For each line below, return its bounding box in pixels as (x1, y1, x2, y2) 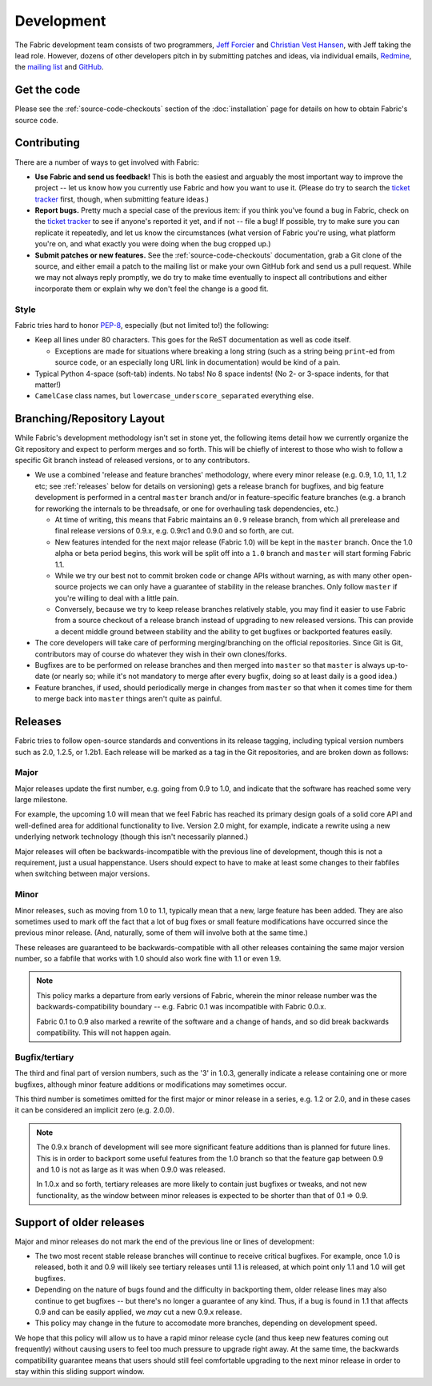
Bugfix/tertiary (14, 1052, 74, 1063)
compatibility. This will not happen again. (36, 1028, 171, 1037)
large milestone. (14, 795, 68, 805)
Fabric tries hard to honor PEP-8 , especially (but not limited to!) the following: (14, 320, 270, 330)
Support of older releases (14, 1216, 146, 1229)
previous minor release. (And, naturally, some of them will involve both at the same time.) (14, 928, 308, 937)
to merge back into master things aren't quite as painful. (34, 694, 222, 704)
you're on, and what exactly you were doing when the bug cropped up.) (34, 239, 271, 249)
